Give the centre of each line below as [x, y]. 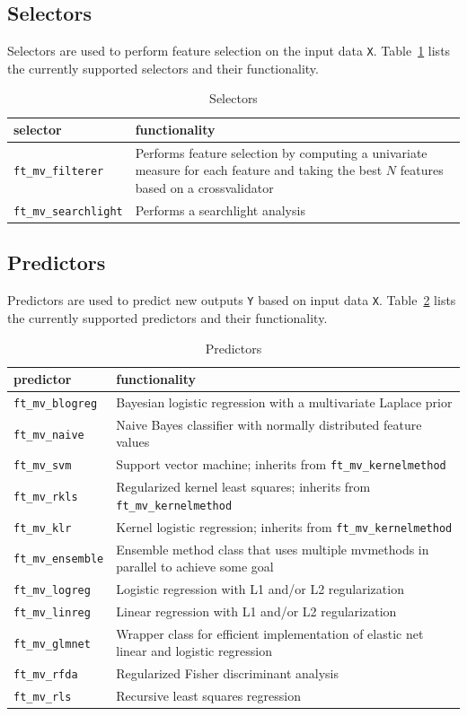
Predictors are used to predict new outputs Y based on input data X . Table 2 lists [232, 300]
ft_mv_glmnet [52, 644]
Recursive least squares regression [208, 696]
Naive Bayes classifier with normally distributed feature [269, 424]
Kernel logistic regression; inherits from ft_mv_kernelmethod [284, 526]
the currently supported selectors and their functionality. [163, 68]
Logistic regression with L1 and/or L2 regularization [260, 589]
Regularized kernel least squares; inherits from [243, 487]
